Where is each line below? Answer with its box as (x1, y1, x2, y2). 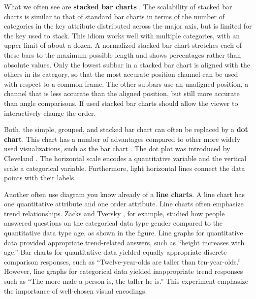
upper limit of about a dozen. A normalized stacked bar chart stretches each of (4, 40, 242, 50)
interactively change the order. (4, 107, 96, 118)
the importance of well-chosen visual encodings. (4, 285, 147, 296)
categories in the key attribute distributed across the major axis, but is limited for (4, 21, 252, 31)
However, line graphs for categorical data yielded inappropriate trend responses (4, 266, 243, 276)
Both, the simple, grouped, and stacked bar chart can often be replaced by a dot (4, 124, 248, 134)
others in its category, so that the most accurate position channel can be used (4, 69, 238, 79)
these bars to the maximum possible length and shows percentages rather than (4, 49, 241, 60)
